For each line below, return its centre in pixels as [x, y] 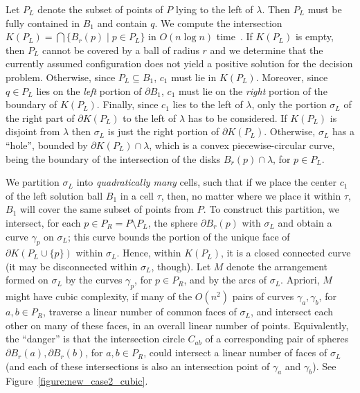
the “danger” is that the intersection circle [95, 339]
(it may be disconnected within [72, 266]
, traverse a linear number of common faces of [139, 312]
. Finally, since [127, 104]
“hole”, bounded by [47, 145]
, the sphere [173, 222]
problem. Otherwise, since [61, 77]
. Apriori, [300, 280]
